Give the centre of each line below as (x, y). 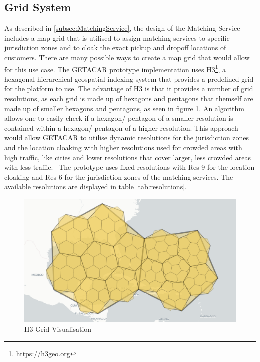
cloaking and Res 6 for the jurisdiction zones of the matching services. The (119, 177)
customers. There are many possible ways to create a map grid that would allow (127, 57)
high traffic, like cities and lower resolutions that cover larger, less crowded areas (128, 157)
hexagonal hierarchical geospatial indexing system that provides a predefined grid (129, 79)
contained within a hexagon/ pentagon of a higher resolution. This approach (121, 128)
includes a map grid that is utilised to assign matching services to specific (117, 38)
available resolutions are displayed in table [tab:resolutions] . (96, 186)
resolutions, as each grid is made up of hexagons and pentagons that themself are (129, 99)
